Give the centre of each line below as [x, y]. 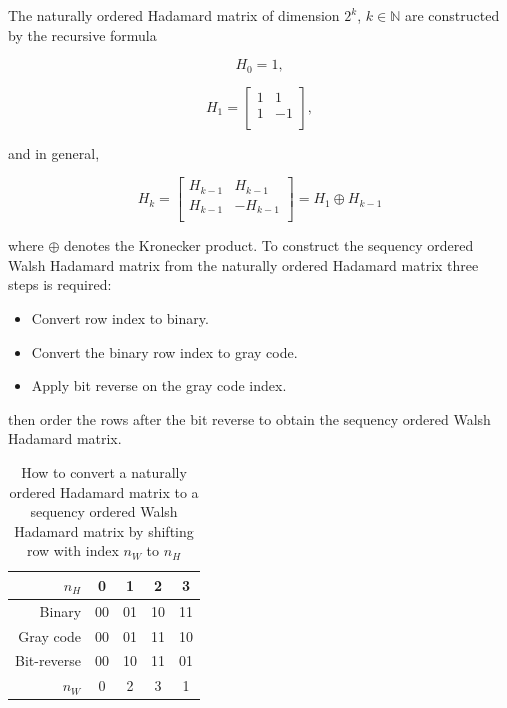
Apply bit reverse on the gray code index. [159, 385]
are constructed [452, 15]
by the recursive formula [82, 34]
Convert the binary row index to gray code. [164, 351]
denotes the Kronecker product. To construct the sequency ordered [269, 245]
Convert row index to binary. [120, 318]
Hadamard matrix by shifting [104, 530]
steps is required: [60, 284]
